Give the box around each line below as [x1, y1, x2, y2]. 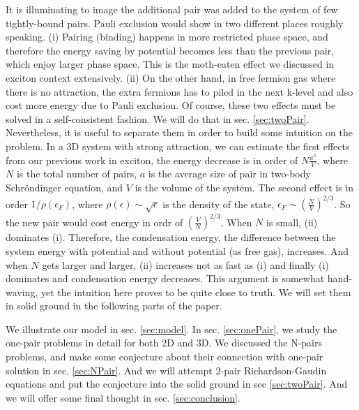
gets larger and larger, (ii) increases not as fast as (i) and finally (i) [42, 257, 329, 272]
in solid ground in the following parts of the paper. [6, 298, 222, 313]
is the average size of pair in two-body [148, 166, 311, 181]
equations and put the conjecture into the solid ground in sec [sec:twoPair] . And [6, 376, 348, 391]
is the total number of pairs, [16, 166, 137, 181]
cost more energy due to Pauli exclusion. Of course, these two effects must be [6, 98, 336, 112]
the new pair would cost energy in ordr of [6, 214, 183, 229]
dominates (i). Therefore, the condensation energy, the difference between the [6, 230, 336, 244]
